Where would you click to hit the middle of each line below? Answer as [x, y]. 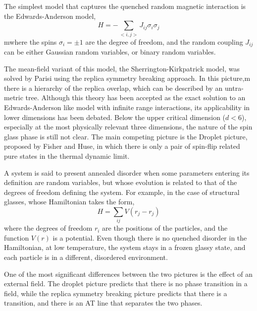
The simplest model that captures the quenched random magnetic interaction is [125, 6]
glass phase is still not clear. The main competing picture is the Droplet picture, [126, 136]
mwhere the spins [30, 41]
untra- [234, 88]
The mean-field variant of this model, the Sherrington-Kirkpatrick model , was [122, 68]
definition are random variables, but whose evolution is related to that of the [121, 182]
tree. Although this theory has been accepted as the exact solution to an [135, 97]
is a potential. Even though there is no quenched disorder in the [150, 237]
